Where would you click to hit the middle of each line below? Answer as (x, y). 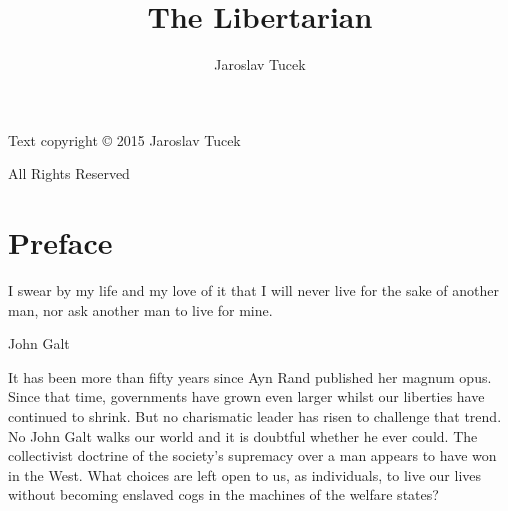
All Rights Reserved (69, 173)
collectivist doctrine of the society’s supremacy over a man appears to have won (252, 455)
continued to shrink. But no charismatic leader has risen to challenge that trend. (255, 416)
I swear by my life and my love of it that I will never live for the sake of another (254, 290)
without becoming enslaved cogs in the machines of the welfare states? (223, 494)
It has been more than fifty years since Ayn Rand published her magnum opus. (250, 376)
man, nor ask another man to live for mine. (140, 309)
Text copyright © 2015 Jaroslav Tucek (124, 139)
